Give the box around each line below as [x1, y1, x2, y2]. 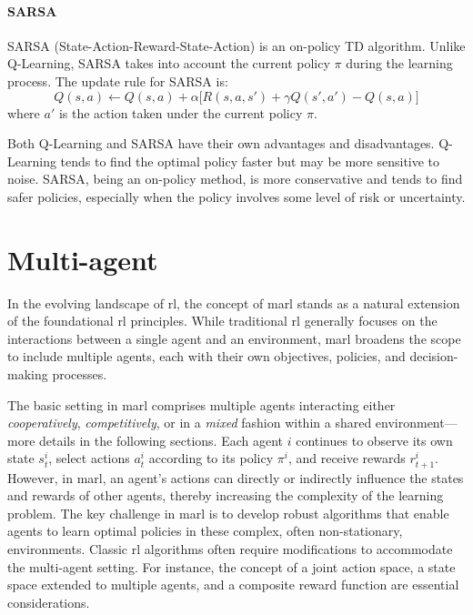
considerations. [7, 592, 90, 611]
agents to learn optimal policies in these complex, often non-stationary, [7, 521, 403, 540]
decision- [409, 347, 458, 366]
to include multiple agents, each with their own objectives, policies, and [7, 347, 406, 366]
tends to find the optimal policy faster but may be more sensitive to [60, 151, 440, 170]
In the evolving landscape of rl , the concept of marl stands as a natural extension [7, 293, 460, 312]
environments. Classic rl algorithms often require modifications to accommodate [7, 539, 453, 558]
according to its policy [148, 449, 274, 468]
